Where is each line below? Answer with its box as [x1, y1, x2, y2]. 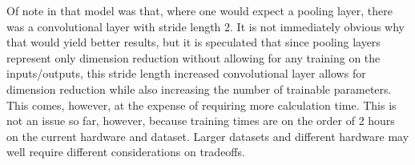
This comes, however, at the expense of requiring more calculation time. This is [6, 96, 397, 113]
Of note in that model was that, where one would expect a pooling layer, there [6, 2, 393, 18]
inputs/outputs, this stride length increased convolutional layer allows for [6, 65, 366, 82]
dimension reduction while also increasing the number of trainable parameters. [6, 80, 392, 97]
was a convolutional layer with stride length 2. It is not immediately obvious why [6, 18, 405, 34]
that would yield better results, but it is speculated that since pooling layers [6, 34, 381, 50]
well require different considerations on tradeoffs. [6, 143, 245, 160]
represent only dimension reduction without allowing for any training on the [6, 49, 381, 66]
